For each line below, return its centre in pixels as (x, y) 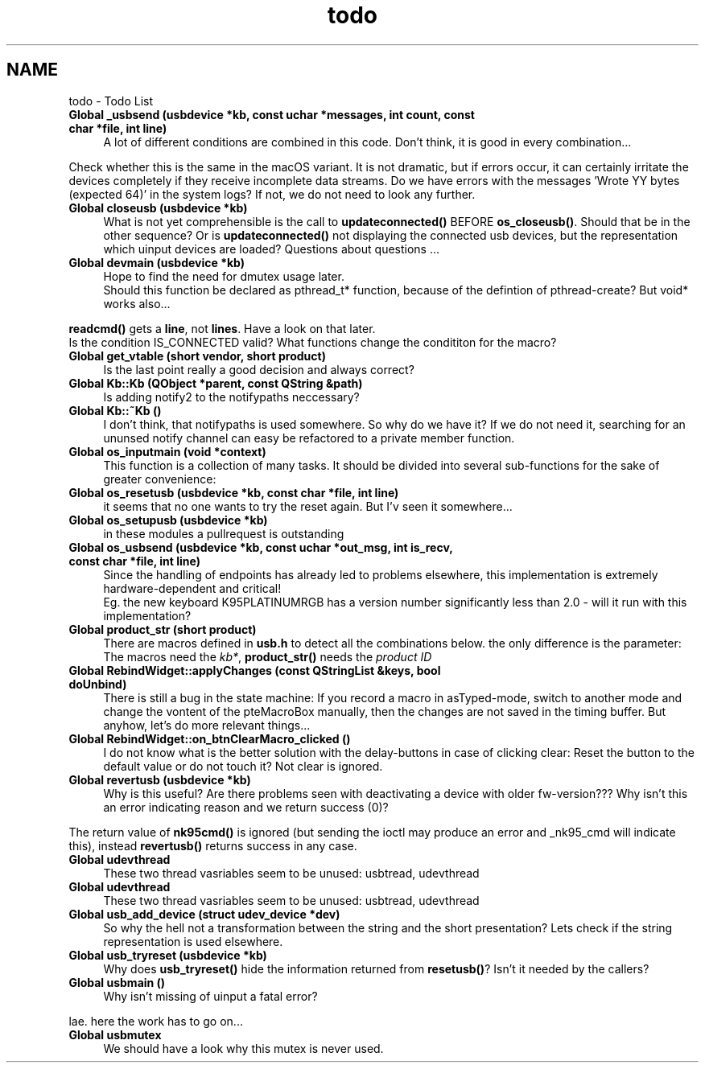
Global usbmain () (117, 982)
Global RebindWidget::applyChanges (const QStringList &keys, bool (255, 670)
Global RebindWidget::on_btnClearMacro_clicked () (210, 738)
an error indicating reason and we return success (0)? (246, 807)
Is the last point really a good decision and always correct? (259, 369)
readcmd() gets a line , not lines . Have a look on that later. (222, 328)
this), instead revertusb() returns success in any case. (213, 845)
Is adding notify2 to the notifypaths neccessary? (231, 397)
